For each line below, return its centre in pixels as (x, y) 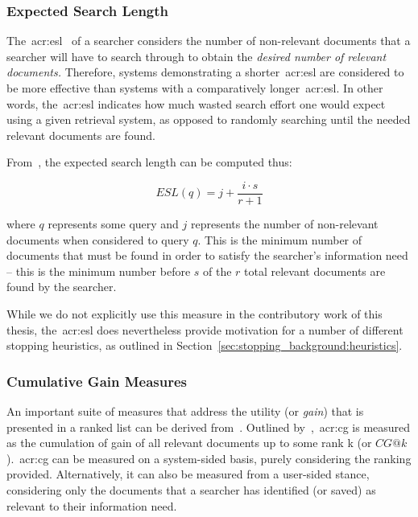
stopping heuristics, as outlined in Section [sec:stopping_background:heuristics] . (205, 345)
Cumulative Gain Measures (97, 381)
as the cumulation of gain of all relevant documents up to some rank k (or (189, 443)
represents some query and (113, 224)
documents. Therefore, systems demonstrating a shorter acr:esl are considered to (205, 72)
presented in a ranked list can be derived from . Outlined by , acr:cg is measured (209, 427)
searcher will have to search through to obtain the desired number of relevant (197, 56)
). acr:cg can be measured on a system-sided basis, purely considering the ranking (209, 458)
